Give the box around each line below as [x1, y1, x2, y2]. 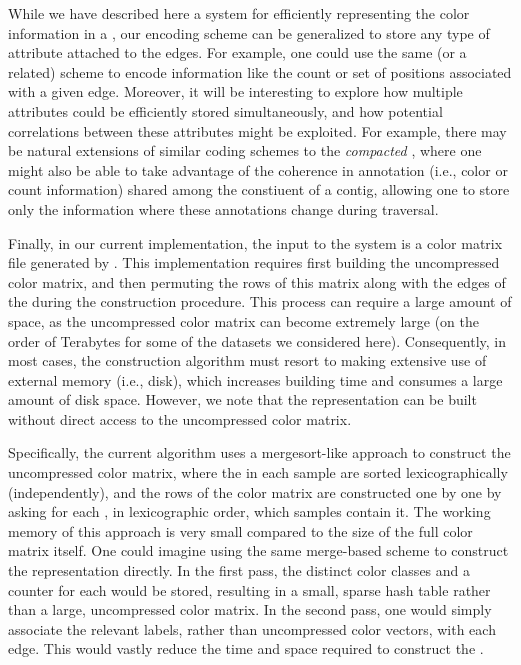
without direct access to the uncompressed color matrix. [8, 408, 352, 429]
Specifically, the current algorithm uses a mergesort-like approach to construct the [8, 442, 511, 463]
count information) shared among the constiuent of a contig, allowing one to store [8, 179, 510, 200]
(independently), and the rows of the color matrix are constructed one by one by [8, 481, 502, 502]
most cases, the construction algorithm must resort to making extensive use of [8, 350, 487, 371]
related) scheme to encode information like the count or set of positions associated [8, 61, 512, 82]
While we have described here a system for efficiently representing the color [8, 3, 470, 23]
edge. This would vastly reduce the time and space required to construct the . [8, 638, 484, 659]
